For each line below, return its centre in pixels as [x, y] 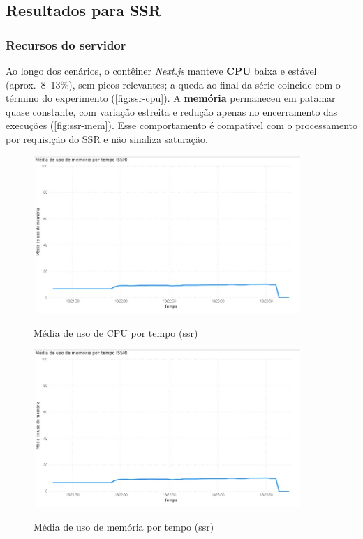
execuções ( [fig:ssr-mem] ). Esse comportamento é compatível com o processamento [181, 125]
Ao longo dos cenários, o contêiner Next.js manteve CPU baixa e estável [161, 70]
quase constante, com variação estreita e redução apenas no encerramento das [172, 111]
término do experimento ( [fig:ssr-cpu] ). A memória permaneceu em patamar [171, 98]
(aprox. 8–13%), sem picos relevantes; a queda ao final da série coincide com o [173, 84]
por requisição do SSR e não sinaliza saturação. [107, 138]
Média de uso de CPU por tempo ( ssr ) [116, 332]
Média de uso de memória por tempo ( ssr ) [124, 526]
